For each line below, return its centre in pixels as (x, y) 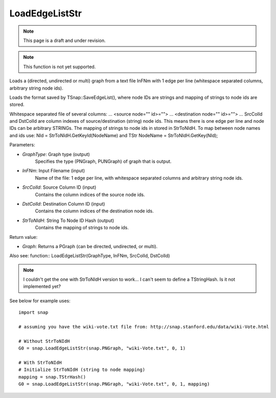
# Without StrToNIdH (44, 341)
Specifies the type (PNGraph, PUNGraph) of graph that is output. (103, 162)
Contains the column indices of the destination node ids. (94, 211)
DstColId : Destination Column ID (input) (64, 204)
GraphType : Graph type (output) (56, 154)
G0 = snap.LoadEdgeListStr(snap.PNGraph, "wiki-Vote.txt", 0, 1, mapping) (114, 384)
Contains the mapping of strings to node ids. (82, 228)
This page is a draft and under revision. (64, 40)
